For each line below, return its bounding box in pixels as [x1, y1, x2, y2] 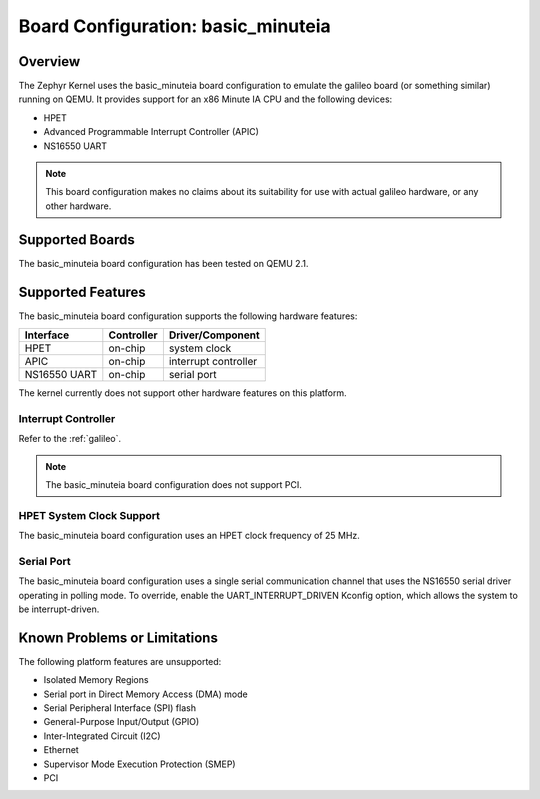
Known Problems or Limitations [18, 629, 219, 646]
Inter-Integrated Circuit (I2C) [43, 730, 161, 742]
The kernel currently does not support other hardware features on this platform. [18, 387, 347, 399]
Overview [18, 53, 81, 70]
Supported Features [18, 283, 147, 300]
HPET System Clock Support [18, 508, 160, 522]
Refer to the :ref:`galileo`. [18, 433, 122, 445]
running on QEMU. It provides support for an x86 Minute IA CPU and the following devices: [18, 93, 393, 105]
